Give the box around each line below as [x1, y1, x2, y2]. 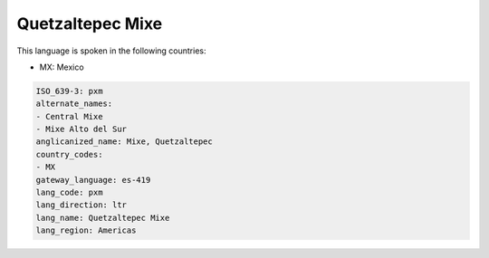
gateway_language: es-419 [35, 175, 151, 185]
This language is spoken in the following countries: [16, 45, 206, 56]
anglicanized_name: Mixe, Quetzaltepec [35, 137, 213, 147]
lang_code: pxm [35, 187, 103, 198]
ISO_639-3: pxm [35, 86, 103, 96]
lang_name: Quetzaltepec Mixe [35, 213, 170, 223]
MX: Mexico [39, 62, 85, 72]
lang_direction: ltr [35, 200, 127, 210]
